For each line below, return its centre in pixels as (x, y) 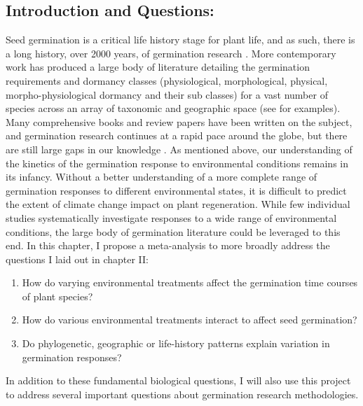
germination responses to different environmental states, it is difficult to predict (176, 190)
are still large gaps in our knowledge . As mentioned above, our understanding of (179, 149)
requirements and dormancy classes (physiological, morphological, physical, (167, 80)
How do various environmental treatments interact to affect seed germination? (190, 320)
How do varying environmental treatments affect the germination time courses (190, 282)
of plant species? (57, 296)
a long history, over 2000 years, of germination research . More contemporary (171, 53)
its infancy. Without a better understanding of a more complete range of (162, 177)
